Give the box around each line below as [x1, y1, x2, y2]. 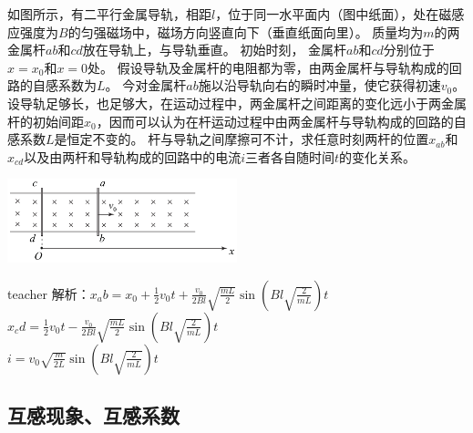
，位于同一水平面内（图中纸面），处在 [215, 5, 439, 23]
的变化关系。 [339, 147, 416, 166]
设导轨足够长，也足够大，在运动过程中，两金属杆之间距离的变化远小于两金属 [7, 93, 467, 112]
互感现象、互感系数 [7, 401, 180, 429]
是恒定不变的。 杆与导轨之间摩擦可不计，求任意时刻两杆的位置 [54, 129, 429, 149]
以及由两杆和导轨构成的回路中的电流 [24, 147, 242, 166]
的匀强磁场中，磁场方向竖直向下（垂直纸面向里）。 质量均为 [67, 22, 424, 41]
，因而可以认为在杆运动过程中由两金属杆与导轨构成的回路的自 [96, 111, 467, 130]
